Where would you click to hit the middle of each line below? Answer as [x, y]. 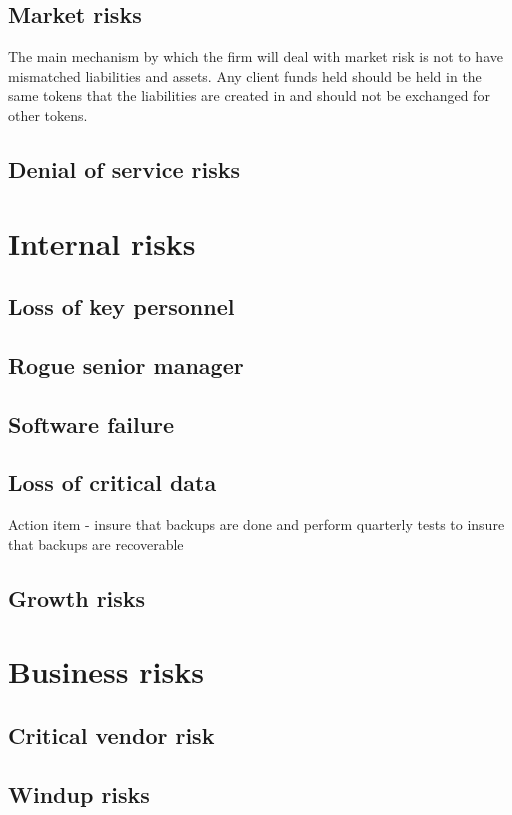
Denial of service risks [124, 168]
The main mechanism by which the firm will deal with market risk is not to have [255, 56]
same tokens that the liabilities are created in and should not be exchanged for [249, 95]
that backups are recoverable [96, 543]
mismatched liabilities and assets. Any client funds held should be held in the [245, 75]
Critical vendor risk [111, 735]
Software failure [91, 423]
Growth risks [77, 597]
